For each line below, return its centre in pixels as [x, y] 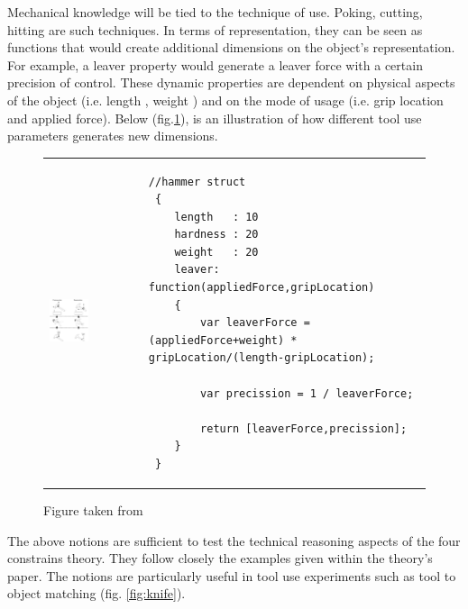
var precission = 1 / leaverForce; [307, 393]
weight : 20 [216, 252]
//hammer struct [197, 182]
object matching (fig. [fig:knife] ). [96, 593]
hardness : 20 [216, 235]
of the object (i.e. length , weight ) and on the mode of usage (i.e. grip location [225, 100]
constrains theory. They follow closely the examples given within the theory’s [220, 558]
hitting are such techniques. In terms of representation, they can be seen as [215, 29]
